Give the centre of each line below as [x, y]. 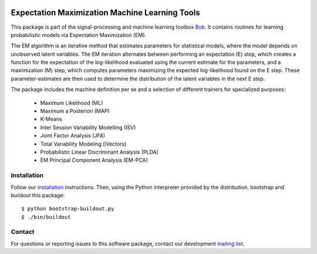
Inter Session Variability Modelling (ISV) [88, 127]
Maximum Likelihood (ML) [72, 103]
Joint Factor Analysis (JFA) [73, 136]
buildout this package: [38, 195]
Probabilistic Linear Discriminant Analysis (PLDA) [99, 152]
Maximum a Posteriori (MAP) [75, 111]
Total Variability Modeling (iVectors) [83, 144]
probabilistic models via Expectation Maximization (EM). [79, 35]
